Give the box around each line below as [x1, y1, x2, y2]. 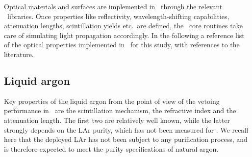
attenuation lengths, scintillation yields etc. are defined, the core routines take [4, 20, 243, 31]
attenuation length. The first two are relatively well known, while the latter [4, 115, 230, 125]
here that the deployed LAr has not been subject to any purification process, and [4, 134, 248, 144]
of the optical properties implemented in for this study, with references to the [4, 39, 240, 50]
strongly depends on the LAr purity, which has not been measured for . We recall [4, 124, 249, 135]
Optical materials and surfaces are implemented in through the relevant [4, 1, 223, 11]
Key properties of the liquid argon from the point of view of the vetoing [4, 96, 220, 106]
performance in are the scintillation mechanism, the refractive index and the [4, 105, 236, 116]
